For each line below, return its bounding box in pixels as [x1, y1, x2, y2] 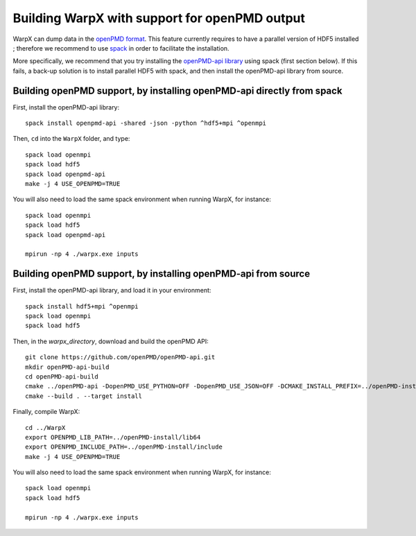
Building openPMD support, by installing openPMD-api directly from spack [12, 85, 343, 96]
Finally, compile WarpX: [12, 408, 80, 416]
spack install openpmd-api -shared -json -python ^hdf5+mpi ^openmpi [25, 119, 267, 128]
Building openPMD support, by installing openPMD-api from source [12, 268, 311, 280]
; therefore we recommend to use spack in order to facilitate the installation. [12, 44, 229, 52]
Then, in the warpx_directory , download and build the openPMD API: [12, 337, 209, 345]
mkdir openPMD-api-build [25, 363, 110, 371]
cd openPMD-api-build [25, 372, 98, 381]
